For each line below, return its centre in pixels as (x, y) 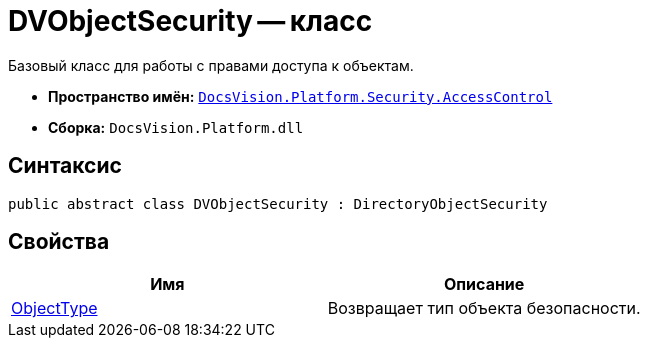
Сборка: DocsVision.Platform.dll (176, 127)
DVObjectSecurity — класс (190, 21)
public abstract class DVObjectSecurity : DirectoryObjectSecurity (278, 203)
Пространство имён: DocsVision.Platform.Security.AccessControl (300, 96)
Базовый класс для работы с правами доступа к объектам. (211, 65)
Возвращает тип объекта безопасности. (484, 308)
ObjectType (54, 308)
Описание (484, 284)
